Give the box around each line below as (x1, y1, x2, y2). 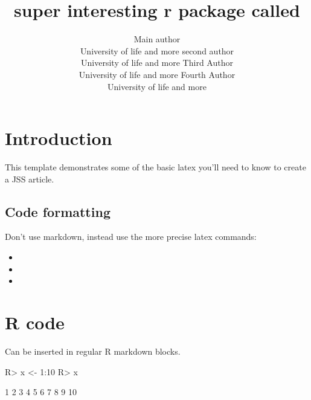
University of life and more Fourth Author (79, 68, 236, 80)
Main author (133, 33, 181, 45)
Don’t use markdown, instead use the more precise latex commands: (5, 230, 257, 243)
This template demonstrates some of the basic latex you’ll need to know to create (5, 161, 306, 173)
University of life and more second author (80, 44, 234, 57)
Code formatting (5, 202, 111, 221)
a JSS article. (5, 172, 54, 185)
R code (5, 309, 65, 334)
